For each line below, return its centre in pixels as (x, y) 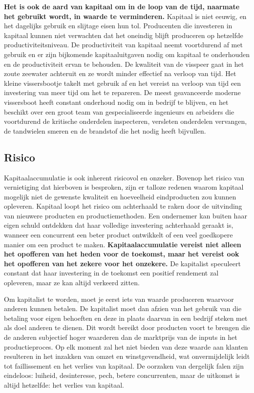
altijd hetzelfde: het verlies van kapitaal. (64, 384)
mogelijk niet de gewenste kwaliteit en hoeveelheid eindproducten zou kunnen (120, 196)
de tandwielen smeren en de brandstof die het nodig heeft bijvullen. (105, 130)
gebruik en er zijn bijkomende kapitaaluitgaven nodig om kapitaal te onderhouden (127, 54)
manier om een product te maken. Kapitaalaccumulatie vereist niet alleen (123, 244)
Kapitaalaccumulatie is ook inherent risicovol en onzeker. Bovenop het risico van (124, 177)
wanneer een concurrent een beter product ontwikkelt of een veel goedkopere (118, 235)
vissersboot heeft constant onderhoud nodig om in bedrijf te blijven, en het (116, 102)
